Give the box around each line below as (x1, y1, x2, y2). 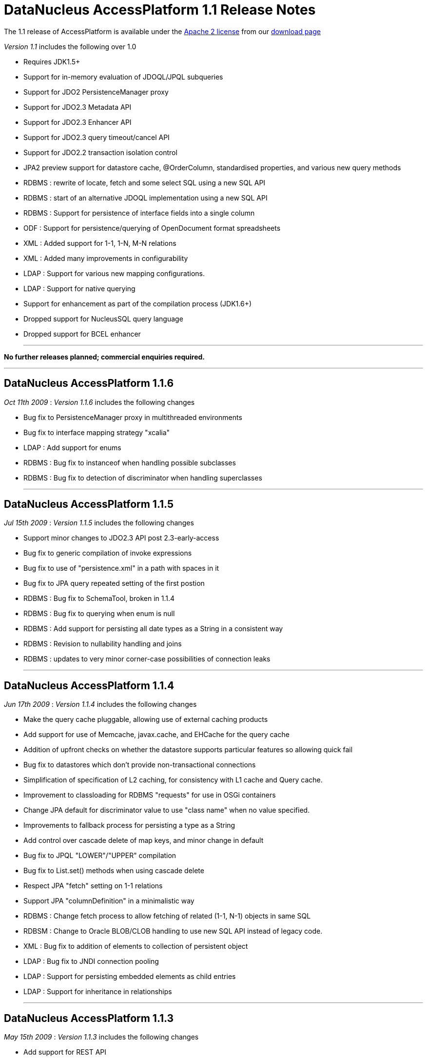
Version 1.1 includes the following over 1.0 (4, 42, 136, 51)
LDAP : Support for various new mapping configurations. (23, 269, 205, 278)
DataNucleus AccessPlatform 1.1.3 (4, 1012, 174, 1024)
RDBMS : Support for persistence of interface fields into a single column (23, 208, 255, 217)
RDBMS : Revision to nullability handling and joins (23, 640, 182, 648)
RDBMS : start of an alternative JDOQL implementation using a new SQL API (23, 193, 268, 202)
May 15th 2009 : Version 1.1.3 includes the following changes (4, 1033, 199, 1041)
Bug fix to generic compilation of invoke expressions (23, 549, 192, 558)
